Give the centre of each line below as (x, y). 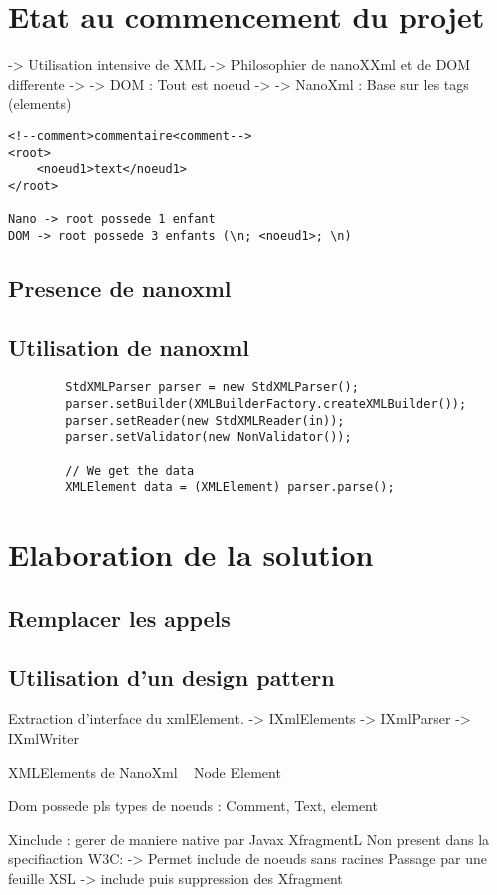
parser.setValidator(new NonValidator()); (208, 437)
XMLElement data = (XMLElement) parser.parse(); (230, 487)
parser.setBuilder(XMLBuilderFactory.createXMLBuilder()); (266, 404)
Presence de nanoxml (120, 287)
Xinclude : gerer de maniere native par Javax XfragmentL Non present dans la (249, 838)
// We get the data (130, 470)
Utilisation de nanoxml (129, 346)
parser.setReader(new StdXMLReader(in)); (205, 420)
